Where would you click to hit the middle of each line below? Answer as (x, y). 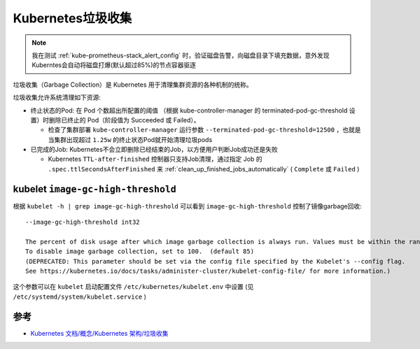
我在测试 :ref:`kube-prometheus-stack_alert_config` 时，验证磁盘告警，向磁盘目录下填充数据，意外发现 (181, 55)
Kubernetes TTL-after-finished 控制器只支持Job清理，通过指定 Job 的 (155, 159)
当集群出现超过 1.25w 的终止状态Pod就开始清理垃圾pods (130, 139)
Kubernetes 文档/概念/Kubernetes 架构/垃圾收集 (99, 333)
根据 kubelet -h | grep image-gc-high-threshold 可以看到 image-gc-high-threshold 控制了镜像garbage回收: (187, 206)
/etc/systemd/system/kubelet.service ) (80, 297)
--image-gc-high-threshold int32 (83, 222)
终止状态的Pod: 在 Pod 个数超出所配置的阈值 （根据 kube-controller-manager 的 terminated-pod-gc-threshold (189, 110)
